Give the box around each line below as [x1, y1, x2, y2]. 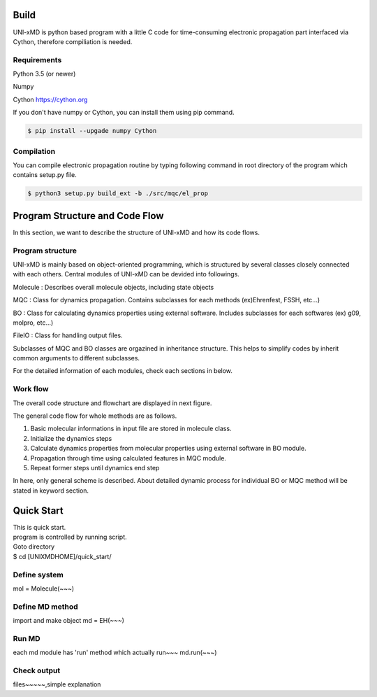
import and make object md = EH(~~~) [13, 617, 125, 625]
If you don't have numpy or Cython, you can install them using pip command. [13, 108, 235, 117]
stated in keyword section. [13, 486, 89, 495]
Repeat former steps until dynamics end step [30, 463, 160, 472]
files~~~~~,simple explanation [13, 680, 101, 689]
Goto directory [13, 542, 55, 551]
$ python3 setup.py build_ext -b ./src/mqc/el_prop [27, 190, 209, 197]
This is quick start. [13, 523, 66, 531]
